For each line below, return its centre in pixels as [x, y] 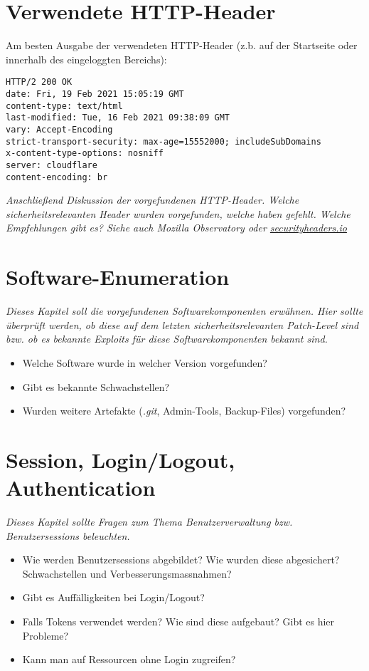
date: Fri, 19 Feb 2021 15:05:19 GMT [95, 94]
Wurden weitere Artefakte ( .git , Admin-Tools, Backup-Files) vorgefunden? [184, 411]
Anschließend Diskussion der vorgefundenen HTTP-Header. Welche [153, 200]
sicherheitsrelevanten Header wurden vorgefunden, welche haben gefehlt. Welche [178, 213]
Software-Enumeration [118, 277]
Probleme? [46, 635]
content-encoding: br [57, 177]
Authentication [81, 488]
